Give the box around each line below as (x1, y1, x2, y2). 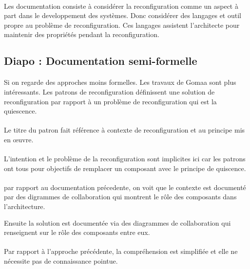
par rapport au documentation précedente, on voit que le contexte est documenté (4, 182, 246, 192)
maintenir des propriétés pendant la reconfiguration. (4, 29, 159, 39)
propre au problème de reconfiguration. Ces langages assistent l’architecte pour (4, 19, 240, 30)
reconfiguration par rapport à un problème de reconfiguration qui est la (4, 96, 217, 106)
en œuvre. (4, 134, 34, 144)
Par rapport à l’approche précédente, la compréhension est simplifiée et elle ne (4, 246, 238, 256)
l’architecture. (4, 201, 45, 211)
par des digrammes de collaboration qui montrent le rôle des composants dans (4, 192, 237, 202)
